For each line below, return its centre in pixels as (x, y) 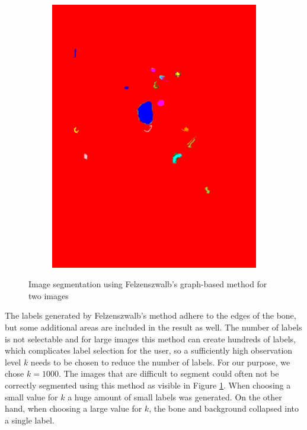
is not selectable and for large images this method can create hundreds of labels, (150, 338)
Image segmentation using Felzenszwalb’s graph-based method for (148, 284)
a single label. (30, 420)
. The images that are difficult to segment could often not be (169, 373)
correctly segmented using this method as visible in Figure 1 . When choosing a (148, 385)
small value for (31, 397)
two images (49, 295)
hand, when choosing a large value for (73, 408)
